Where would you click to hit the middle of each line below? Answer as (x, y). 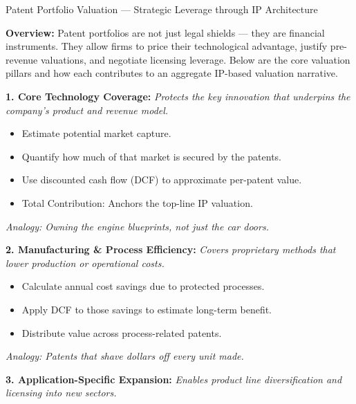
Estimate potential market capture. (96, 133)
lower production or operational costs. (85, 263)
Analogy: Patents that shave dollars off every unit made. (125, 356)
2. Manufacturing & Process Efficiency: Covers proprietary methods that (171, 249)
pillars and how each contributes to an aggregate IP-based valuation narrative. (172, 73)
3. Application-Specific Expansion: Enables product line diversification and (174, 379)
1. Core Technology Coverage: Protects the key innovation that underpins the (178, 96)
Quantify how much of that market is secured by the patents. (151, 156)
